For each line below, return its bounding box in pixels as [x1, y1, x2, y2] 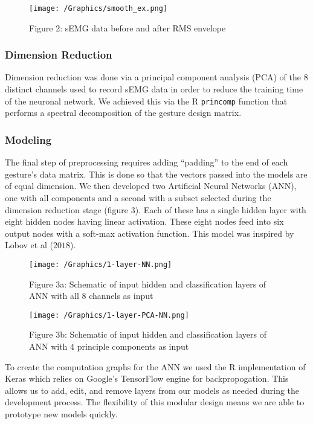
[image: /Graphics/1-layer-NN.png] [29, 260, 172, 269]
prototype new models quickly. [5, 407, 118, 420]
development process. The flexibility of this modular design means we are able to [5, 396, 305, 408]
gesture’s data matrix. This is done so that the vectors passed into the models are [5, 167, 308, 180]
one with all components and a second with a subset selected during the [5, 191, 271, 204]
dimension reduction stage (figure [5, 203, 129, 216]
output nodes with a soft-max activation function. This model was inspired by [5, 226, 294, 239]
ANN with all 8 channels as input [29, 289, 153, 302]
